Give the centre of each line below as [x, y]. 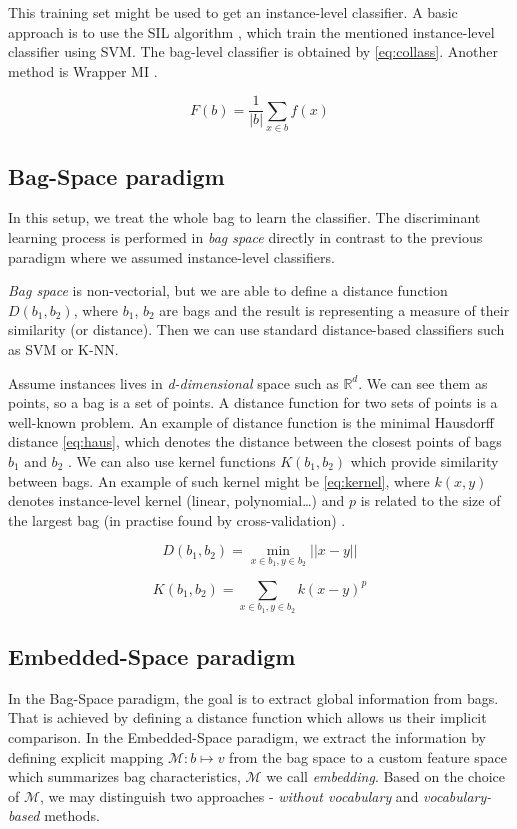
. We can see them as [423, 382]
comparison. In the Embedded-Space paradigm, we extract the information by [247, 737]
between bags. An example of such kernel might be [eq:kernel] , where [219, 480]
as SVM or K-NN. [63, 348]
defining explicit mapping [86, 756]
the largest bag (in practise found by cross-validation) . [177, 519]
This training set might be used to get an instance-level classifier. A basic [233, 12]
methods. [72, 815]
